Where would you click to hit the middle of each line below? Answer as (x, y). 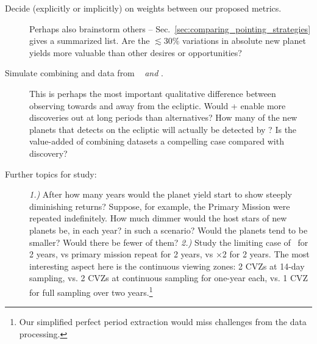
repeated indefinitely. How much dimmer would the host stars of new (158, 218)
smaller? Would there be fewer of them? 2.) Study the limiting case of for (169, 242)
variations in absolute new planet (244, 41)
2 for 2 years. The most (266, 254)
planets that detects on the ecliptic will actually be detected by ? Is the (163, 129)
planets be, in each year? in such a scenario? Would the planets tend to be (169, 230)
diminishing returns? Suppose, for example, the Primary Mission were (160, 206)
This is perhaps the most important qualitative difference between (153, 93)
